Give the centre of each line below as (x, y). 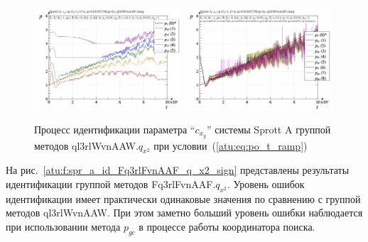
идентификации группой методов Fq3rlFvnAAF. (111, 183)
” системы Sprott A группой (269, 129)
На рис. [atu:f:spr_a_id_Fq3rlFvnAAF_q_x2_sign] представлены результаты (178, 170)
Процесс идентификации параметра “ (115, 129)
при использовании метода (63, 226)
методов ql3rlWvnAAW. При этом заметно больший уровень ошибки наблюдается (184, 213)
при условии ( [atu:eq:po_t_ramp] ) (231, 145)
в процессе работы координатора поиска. (227, 226)
